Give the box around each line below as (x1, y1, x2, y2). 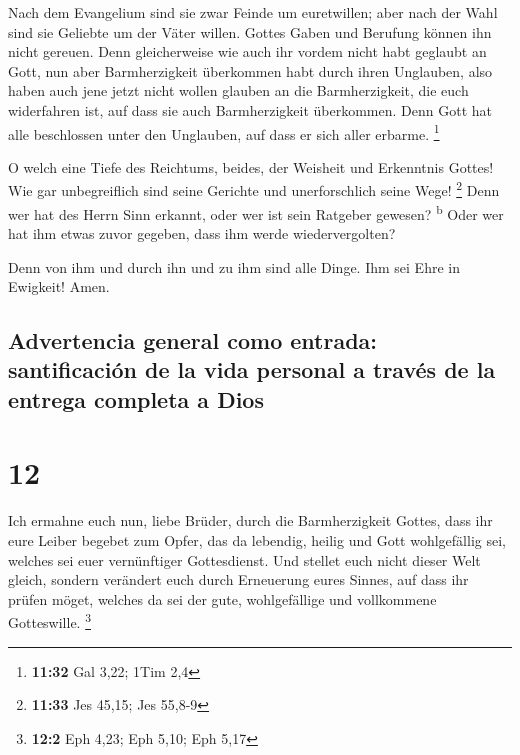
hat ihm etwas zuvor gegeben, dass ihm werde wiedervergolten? (8, 222, 396, 243)
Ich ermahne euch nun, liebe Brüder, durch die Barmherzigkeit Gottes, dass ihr (8, 510, 493, 531)
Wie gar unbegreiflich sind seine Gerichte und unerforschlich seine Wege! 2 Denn (8, 177, 500, 201)
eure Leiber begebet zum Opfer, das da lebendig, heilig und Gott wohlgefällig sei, (8, 529, 506, 550)
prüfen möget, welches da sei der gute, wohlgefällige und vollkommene (8, 588, 437, 609)
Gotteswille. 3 (8, 609, 92, 632)
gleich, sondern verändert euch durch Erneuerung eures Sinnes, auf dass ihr (8, 569, 469, 590)
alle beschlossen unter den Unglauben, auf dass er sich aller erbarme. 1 (8, 120, 440, 144)
